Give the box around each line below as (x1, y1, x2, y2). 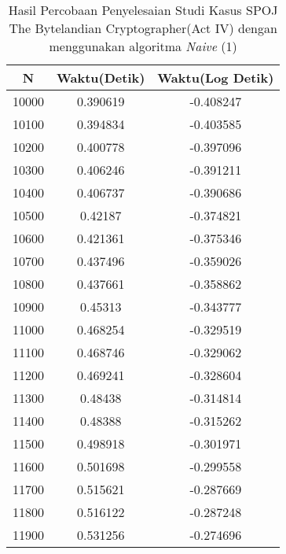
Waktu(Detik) (57, 68, 145, 87)
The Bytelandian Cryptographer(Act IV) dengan (9, 19, 277, 37)
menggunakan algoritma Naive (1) (49, 37, 237, 55)
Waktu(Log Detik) (157, 68, 274, 87)
